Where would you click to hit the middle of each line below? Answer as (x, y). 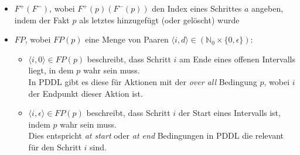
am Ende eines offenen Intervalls (238, 59)
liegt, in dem (51, 70)
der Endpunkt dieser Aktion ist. (86, 93)
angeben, (267, 8)
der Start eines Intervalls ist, (229, 113)
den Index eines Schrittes (197, 8)
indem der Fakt (42, 20)
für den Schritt (55, 147)
